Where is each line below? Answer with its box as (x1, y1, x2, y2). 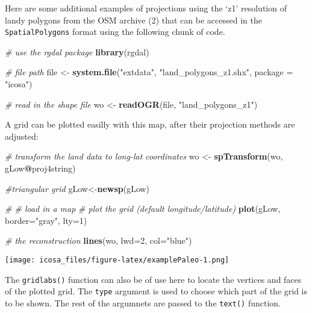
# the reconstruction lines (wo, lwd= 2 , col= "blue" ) (5, 234, 192, 247)
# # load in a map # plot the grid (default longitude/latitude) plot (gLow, (5, 202, 281, 215)
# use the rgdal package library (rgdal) (5, 45, 149, 58)
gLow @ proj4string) (5, 162, 76, 174)
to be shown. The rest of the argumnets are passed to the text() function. (5, 296, 281, 309)
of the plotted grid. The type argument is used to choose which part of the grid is (5, 285, 307, 297)
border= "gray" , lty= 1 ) (5, 214, 87, 226)
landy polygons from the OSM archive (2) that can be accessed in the (5, 13, 262, 26)
